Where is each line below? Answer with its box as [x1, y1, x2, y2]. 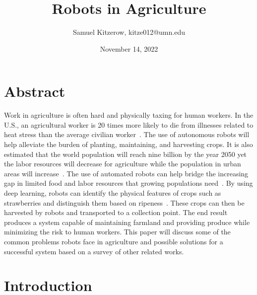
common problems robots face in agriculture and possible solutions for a [4, 236, 223, 246]
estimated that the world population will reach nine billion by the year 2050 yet [4, 148, 247, 159]
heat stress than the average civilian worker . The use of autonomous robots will [4, 129, 250, 140]
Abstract [4, 81, 65, 101]
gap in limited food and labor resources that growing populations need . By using [4, 178, 253, 188]
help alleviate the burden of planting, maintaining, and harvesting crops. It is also [4, 139, 253, 149]
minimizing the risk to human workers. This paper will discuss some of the [4, 226, 231, 237]
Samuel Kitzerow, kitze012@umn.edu [73, 27, 185, 37]
